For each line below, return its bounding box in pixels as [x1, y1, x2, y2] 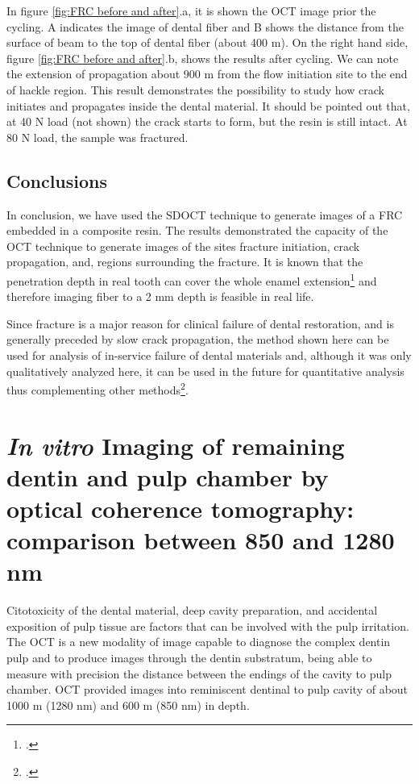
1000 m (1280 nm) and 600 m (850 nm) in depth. [6, 696, 250, 713]
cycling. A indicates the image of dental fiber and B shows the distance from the [6, 18, 404, 35]
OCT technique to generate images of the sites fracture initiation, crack [6, 237, 360, 254]
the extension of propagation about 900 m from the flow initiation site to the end [6, 65, 408, 82]
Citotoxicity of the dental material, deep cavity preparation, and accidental [6, 602, 378, 619]
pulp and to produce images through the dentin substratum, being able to [6, 649, 372, 666]
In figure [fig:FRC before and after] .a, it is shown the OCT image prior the [6, 2, 376, 19]
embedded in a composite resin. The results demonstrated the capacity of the [6, 222, 388, 239]
